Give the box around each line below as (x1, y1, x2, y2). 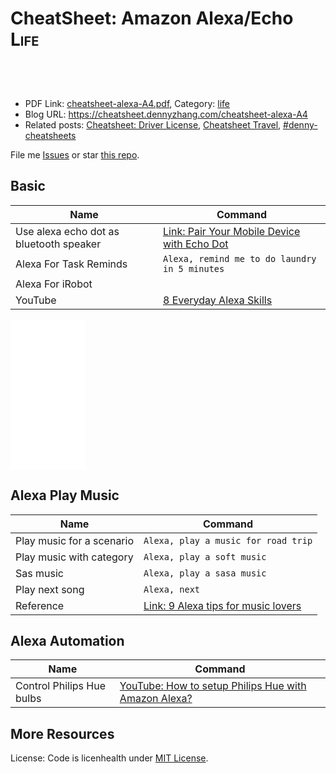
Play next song (15, 582, 85, 596)
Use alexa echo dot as (15, 224, 120, 238)
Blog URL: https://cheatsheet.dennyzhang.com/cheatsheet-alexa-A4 (24, 108, 308, 120)
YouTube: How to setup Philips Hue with (119, 679, 307, 693)
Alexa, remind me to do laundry (163, 253, 317, 264)
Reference (15, 598, 65, 612)
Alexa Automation (10, 632, 125, 649)
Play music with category (15, 550, 134, 564)
